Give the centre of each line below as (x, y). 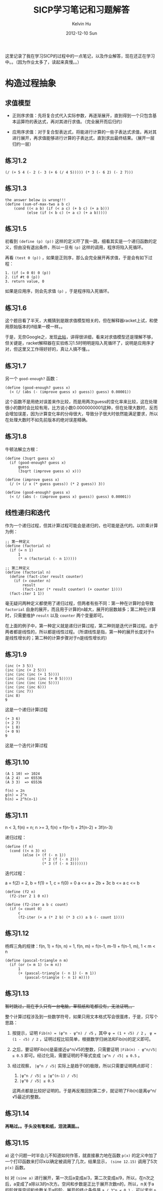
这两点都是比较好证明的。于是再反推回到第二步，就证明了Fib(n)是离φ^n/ (84, 1090)
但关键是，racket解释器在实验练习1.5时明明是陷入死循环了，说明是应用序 (78, 343)
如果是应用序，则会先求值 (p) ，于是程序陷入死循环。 (58, 291)
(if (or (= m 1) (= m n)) (36, 965)
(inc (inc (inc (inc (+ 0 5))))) (39, 679)
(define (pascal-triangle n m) (37, 960)
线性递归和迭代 (27, 513)
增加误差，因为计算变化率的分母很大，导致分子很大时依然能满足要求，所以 (83, 414)
